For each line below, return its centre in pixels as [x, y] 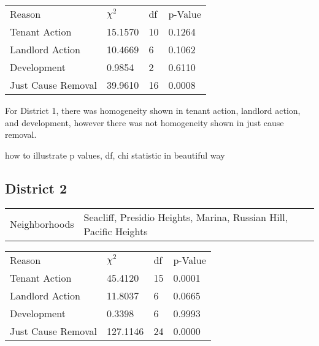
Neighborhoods [42, 224]
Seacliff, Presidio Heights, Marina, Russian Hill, [186, 217]
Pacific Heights [116, 231]
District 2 [36, 188]
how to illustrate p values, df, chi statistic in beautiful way [115, 155]
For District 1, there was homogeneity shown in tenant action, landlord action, [153, 110]
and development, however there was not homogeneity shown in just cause [144, 122]
